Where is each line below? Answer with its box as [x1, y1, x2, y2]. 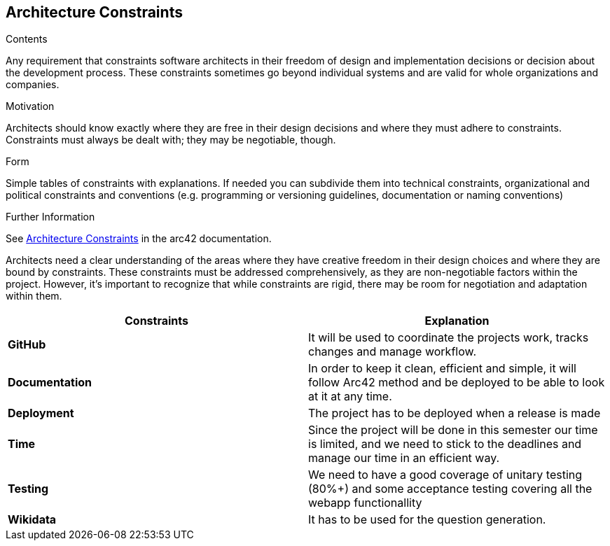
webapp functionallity [308, 496, 422, 510]
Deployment [8, 406, 74, 421]
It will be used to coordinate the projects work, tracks [308, 330, 589, 345]
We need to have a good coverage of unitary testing [308, 468, 583, 482]
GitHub [8, 337, 46, 352]
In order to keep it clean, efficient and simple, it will [308, 361, 576, 376]
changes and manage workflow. [308, 344, 477, 359]
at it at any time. [308, 389, 392, 404]
